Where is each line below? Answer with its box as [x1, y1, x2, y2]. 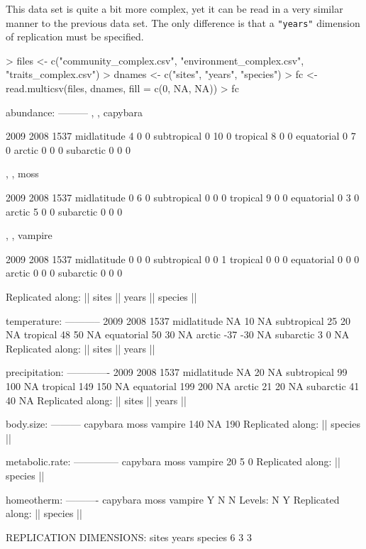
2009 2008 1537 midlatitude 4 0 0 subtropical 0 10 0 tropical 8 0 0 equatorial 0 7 [6, 128, 356, 143]
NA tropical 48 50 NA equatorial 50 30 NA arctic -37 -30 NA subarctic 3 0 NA [6, 327, 350, 342]
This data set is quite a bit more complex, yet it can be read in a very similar [6, 1, 343, 16]
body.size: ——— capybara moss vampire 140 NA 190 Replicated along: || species [6, 416, 360, 431]
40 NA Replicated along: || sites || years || [6, 392, 187, 407]
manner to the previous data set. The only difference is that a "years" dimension [6, 15, 360, 30]
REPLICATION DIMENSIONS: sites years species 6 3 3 [6, 529, 252, 544]
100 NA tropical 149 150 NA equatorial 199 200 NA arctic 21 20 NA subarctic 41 [6, 378, 360, 393]
